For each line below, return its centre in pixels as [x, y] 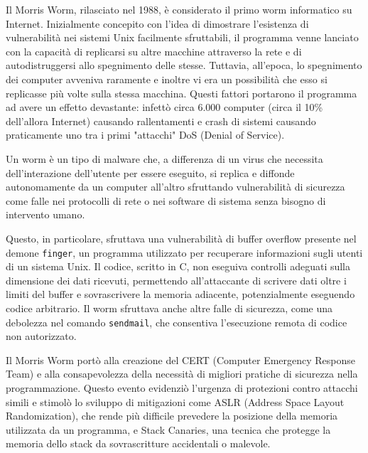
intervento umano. [45, 214]
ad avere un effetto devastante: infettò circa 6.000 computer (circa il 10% [164, 107]
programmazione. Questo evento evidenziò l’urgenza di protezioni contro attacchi [182, 387]
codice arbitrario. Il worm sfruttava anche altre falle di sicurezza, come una [169, 308]
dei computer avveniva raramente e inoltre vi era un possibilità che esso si [167, 79]
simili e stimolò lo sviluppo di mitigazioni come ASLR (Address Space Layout [175, 401]
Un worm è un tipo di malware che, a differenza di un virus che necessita [164, 158]
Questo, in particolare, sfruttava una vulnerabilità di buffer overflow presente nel [181, 238]
